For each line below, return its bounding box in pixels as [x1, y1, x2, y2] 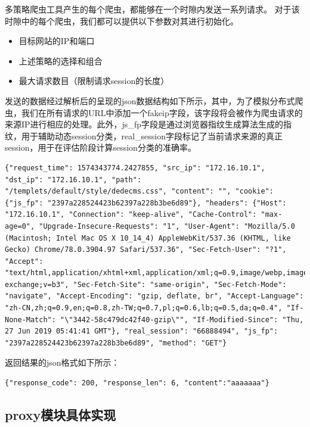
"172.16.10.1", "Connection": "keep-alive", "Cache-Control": [5, 210, 257, 219]
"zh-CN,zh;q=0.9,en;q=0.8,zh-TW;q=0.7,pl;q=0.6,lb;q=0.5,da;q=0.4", [5, 304, 283, 313]
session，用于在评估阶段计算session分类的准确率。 [5, 141, 196, 154]
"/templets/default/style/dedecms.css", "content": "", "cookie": [5, 187, 274, 196]
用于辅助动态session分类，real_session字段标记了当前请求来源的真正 [21, 129, 283, 142]
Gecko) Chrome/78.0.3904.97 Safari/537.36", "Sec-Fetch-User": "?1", [5, 245, 287, 254]
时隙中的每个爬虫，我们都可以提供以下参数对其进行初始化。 [5, 14, 238, 27]
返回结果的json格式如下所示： [5, 356, 120, 369]
